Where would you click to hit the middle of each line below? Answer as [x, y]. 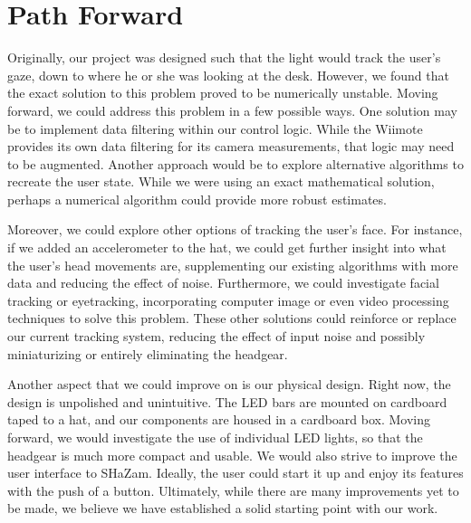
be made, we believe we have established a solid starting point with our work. [223, 508]
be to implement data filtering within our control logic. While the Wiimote [215, 128]
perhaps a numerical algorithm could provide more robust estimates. [197, 199]
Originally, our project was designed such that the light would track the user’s [224, 57]
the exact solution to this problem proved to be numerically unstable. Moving [223, 93]
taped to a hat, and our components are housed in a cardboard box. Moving [219, 419]
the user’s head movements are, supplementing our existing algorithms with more [233, 265]
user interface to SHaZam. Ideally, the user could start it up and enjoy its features [235, 473]
